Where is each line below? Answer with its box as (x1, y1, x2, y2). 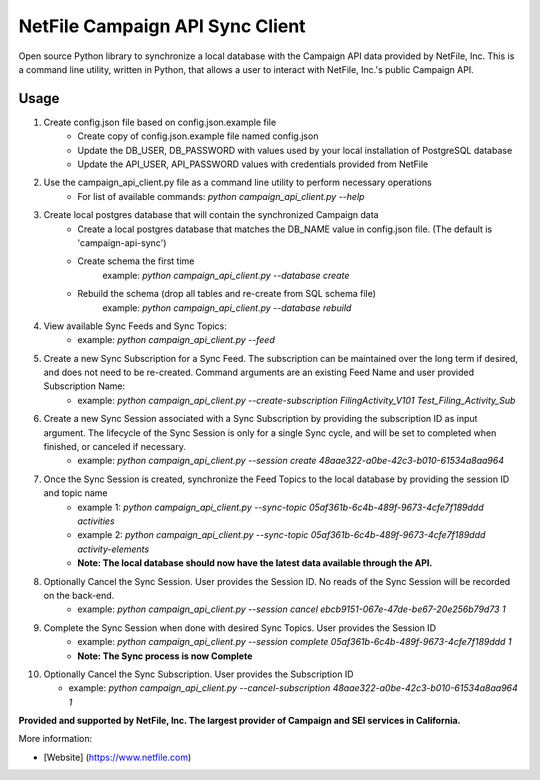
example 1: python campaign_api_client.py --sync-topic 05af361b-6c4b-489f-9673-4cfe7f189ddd (77, 501, 484, 513)
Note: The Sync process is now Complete (77, 650, 253, 662)
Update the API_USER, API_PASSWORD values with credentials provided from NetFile (77, 158, 429, 170)
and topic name (43, 487, 108, 499)
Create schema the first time (77, 255, 195, 267)
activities (77, 515, 115, 527)
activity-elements (77, 543, 150, 555)
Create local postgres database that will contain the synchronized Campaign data (43, 209, 379, 221)
